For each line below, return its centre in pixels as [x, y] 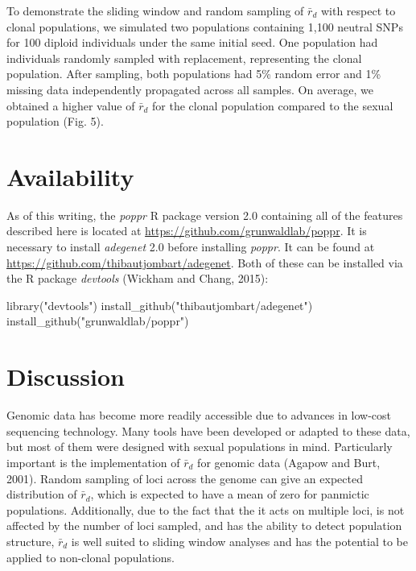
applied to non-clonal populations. [91, 557]
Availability [70, 176]
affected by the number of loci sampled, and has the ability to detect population [204, 525]
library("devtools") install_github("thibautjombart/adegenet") [160, 305]
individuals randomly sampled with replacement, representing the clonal [184, 58]
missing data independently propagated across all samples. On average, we [190, 89]
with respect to [358, 10]
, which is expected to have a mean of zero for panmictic [230, 494]
